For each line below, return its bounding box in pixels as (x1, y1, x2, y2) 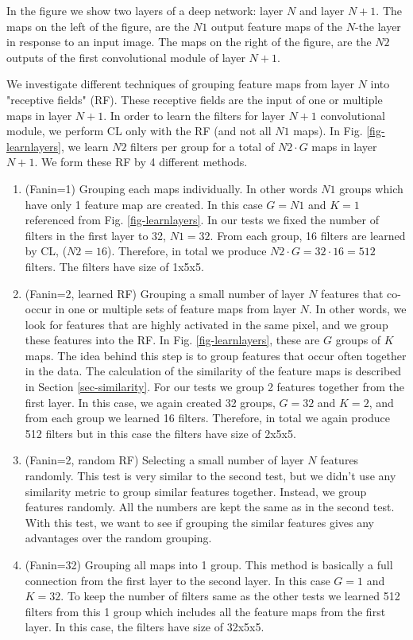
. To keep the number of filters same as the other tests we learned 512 (60, 588, 400, 604)
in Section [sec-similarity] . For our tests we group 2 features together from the (25, 378, 405, 395)
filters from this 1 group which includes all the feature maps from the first (25, 603, 386, 619)
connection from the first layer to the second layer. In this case (25, 572, 330, 588)
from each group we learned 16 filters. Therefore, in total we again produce (25, 409, 391, 426)
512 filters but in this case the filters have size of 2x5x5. (25, 425, 296, 441)
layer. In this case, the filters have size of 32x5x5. (25, 619, 264, 635)
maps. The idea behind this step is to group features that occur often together (25, 347, 407, 363)
